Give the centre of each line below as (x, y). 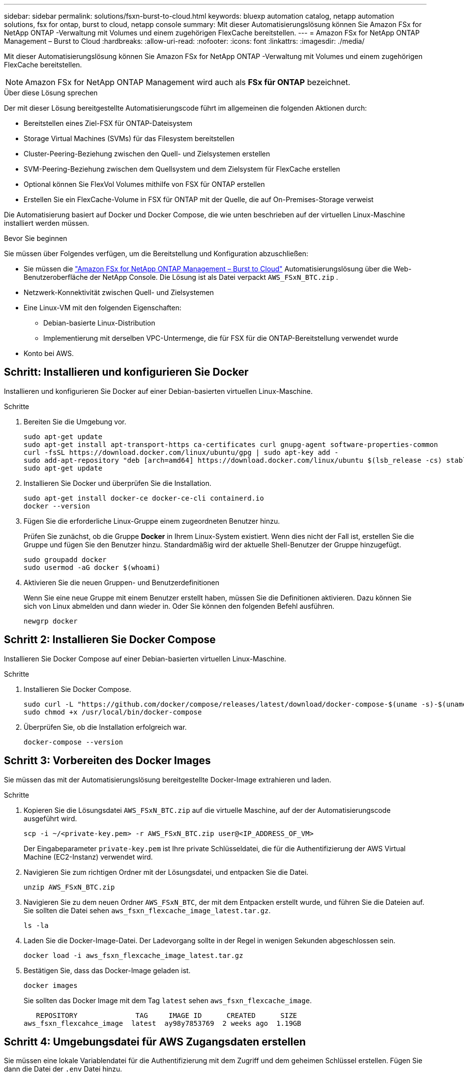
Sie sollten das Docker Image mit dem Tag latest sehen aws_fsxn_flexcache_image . (168, 1000)
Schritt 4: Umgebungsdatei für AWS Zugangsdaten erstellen (155, 1042)
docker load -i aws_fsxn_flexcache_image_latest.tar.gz (133, 955)
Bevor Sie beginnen (36, 238)
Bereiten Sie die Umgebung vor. (75, 421)
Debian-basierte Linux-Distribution (99, 323)
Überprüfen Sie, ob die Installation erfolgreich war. (105, 727)
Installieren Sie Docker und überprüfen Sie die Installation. (117, 483)
